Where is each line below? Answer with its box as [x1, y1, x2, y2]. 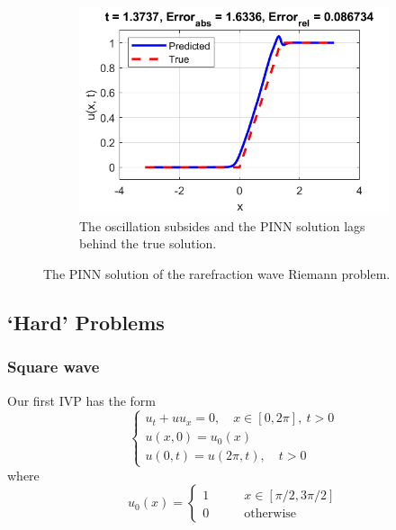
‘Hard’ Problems [7, 308, 165, 336]
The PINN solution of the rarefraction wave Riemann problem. [43, 264, 391, 283]
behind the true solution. [79, 234, 217, 253]
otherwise [244, 508, 297, 521]
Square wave [7, 355, 100, 378]
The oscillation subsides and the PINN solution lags [79, 216, 365, 235]
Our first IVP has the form [7, 391, 156, 409]
